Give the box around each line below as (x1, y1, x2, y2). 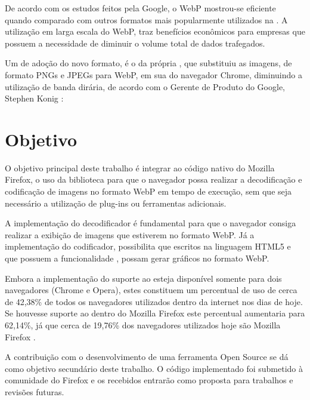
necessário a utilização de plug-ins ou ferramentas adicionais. (5, 196, 227, 209)
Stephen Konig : (5, 92, 64, 104)
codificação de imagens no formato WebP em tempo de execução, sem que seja (5, 185, 292, 198)
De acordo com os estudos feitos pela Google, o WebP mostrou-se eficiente (5, 2, 276, 14)
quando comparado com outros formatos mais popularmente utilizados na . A (5, 13, 288, 26)
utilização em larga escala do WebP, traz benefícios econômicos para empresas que (5, 25, 305, 38)
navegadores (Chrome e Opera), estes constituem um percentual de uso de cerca (5, 284, 297, 296)
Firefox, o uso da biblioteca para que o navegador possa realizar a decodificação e (5, 173, 302, 186)
